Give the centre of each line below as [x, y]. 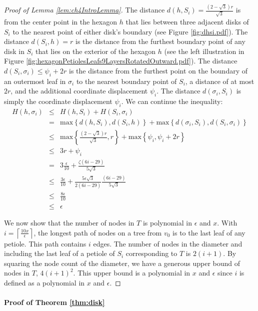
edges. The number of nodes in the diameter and [168, 243]
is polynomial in [167, 222]
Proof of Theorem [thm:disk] [54, 302]
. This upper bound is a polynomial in [132, 273]
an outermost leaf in [35, 81]
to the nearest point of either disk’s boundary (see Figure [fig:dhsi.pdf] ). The [130, 31]
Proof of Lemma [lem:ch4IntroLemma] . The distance [84, 10]
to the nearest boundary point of [126, 81]
